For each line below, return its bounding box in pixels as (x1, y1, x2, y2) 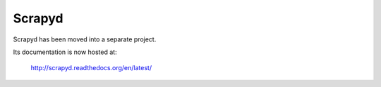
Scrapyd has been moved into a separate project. (13, 35, 157, 43)
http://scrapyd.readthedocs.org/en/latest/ (30, 64, 152, 72)
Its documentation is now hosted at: (13, 48, 117, 56)
